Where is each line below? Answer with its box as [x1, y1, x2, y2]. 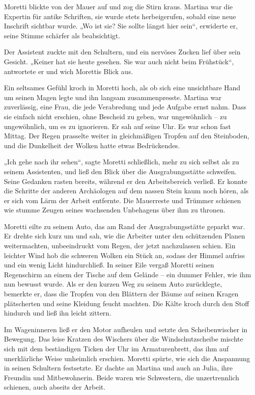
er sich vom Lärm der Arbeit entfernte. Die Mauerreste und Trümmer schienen [4, 195, 241, 205]
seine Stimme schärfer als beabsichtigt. [4, 30, 120, 40]
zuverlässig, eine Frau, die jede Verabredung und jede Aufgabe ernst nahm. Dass [4, 102, 246, 112]
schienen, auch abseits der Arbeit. [4, 382, 106, 392]
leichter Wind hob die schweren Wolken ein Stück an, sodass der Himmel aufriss [4, 250, 245, 260]
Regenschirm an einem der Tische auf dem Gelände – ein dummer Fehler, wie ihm [4, 269, 251, 279]
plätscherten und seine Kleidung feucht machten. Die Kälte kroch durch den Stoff [4, 298, 250, 308]
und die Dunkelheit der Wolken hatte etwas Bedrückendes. [4, 140, 180, 150]
